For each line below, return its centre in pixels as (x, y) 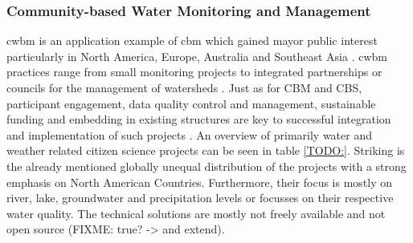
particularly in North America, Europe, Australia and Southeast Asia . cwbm (197, 56)
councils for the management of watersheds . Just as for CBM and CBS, (184, 87)
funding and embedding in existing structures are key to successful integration (199, 119)
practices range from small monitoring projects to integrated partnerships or (194, 72)
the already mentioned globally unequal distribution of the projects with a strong (206, 166)
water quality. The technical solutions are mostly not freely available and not (196, 213)
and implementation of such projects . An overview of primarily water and (189, 134)
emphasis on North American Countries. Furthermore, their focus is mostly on (200, 182)
